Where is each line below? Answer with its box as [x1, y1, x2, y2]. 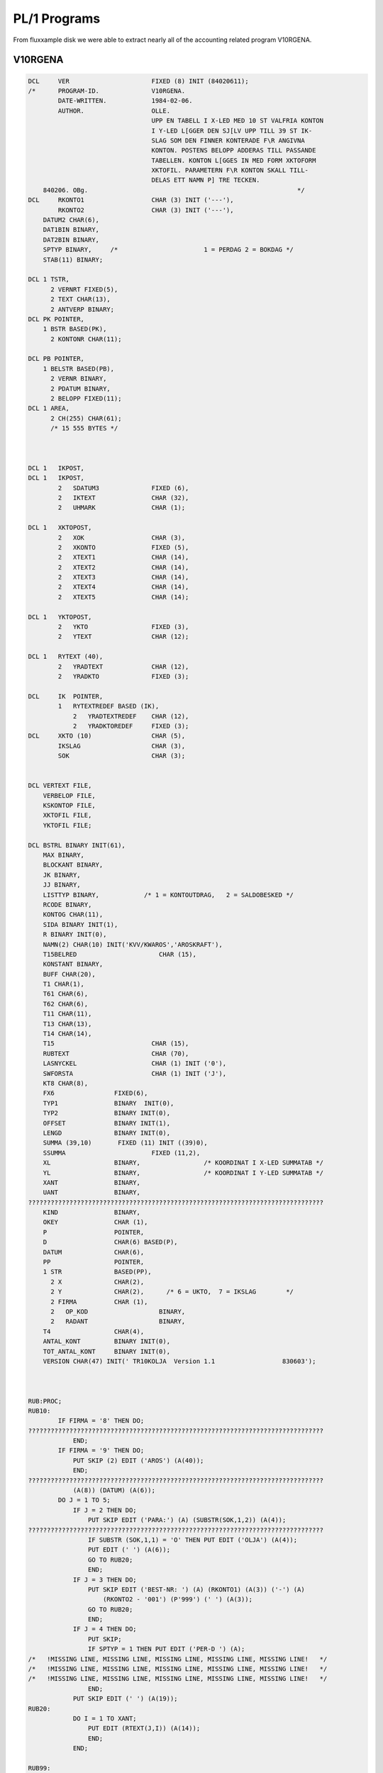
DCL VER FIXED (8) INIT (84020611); [28, 77, 249, 85]
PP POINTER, [43, 1258, 145, 1266]
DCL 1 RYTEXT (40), [28, 652, 104, 661]
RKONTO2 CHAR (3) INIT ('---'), [57, 206, 234, 214]
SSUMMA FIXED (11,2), [43, 1149, 201, 1157]
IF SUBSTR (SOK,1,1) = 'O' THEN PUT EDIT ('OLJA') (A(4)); [87, 1535, 298, 1544]
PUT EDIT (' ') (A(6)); [87, 1546, 170, 1554]
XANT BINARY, [43, 1178, 141, 1186]
